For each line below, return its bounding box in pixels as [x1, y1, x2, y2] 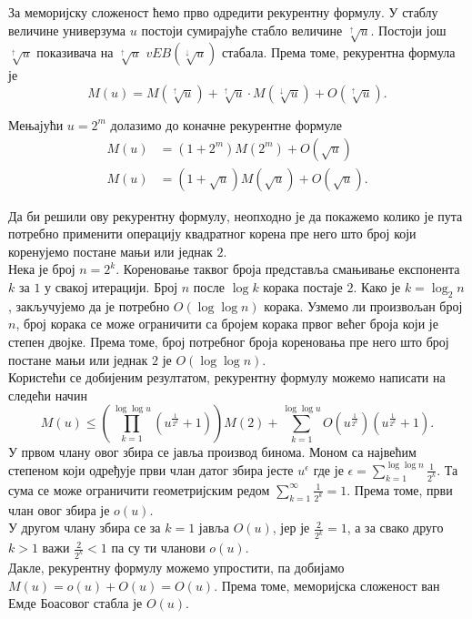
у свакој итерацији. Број [45, 277, 178, 296]
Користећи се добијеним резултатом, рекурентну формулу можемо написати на [8, 368, 446, 387]
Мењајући [8, 115, 64, 134]
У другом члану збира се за [8, 518, 161, 537]
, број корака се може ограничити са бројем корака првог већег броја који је [15, 314, 438, 333]
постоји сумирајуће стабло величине [141, 20, 343, 39]
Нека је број [8, 259, 75, 279]
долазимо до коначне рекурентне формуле [110, 115, 343, 134]
